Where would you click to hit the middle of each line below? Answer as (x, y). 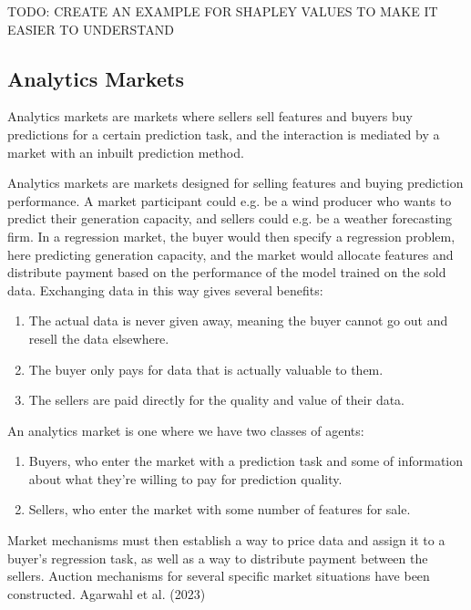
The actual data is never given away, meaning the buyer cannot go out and (238, 321)
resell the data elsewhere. (99, 338)
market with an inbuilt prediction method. (126, 152)
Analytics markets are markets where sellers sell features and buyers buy (210, 116)
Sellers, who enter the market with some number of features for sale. (220, 509)
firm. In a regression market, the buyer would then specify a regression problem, (231, 236)
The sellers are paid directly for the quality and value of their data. (216, 400)
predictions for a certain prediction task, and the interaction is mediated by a (224, 134)
